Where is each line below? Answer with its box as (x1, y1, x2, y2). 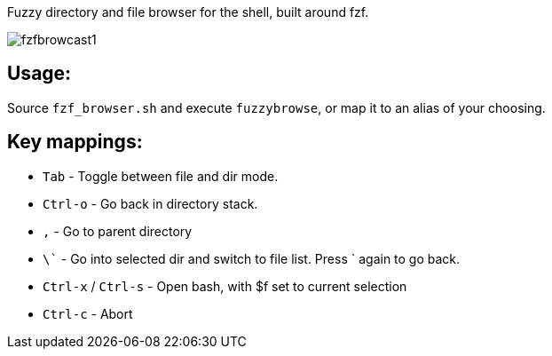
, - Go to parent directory (43, 223, 193, 239)
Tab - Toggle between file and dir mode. (43, 168, 279, 184)
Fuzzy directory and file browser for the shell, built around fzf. (7, 4, 369, 20)
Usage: (7, 62, 72, 85)
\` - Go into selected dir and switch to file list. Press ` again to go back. (43, 250, 461, 266)
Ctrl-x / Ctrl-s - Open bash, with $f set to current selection (43, 278, 407, 294)
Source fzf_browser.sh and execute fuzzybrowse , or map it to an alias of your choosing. (7, 99, 546, 115)
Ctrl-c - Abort (43, 305, 133, 321)
